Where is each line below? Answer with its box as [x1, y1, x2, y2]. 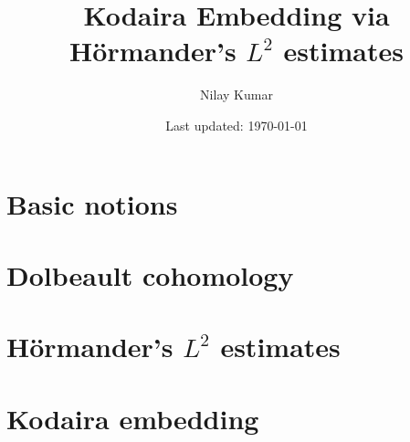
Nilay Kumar [200, 85, 273, 104]
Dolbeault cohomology [6, 256, 294, 293]
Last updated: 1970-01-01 [165, 115, 308, 134]
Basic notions [6, 184, 178, 222]
